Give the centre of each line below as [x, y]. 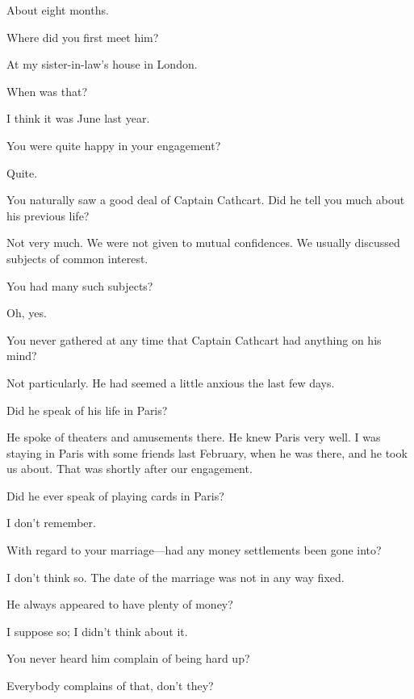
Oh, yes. [27, 313]
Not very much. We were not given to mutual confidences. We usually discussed [203, 243]
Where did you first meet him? [83, 37]
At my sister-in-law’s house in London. [102, 64]
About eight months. [58, 10]
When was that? [47, 91]
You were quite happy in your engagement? [114, 145]
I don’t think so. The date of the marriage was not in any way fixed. [176, 577]
